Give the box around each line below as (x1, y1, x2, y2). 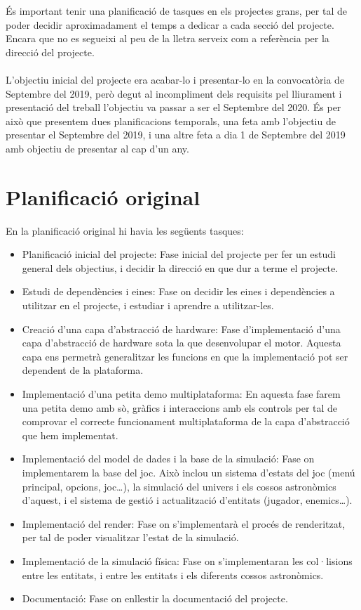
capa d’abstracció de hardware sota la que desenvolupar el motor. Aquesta (22, 335, 341, 350)
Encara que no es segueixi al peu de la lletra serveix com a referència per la (6, 31, 329, 46)
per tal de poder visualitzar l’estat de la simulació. (22, 530, 239, 545)
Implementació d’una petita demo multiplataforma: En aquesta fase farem (22, 387, 341, 401)
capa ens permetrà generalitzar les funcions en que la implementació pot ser (22, 349, 348, 363)
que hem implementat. (22, 427, 118, 442)
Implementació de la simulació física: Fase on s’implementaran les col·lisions (22, 553, 353, 568)
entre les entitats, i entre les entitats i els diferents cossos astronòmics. (22, 567, 324, 582)
